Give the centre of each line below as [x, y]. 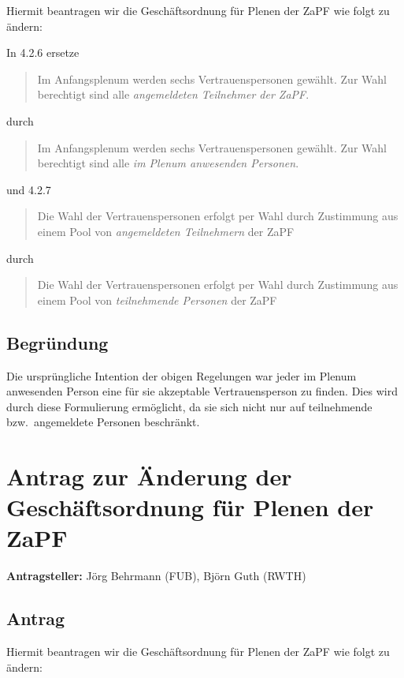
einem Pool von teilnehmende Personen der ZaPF [157, 300]
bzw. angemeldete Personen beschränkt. [103, 422]
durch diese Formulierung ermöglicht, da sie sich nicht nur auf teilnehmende [189, 406]
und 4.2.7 [29, 189]
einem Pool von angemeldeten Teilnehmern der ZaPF [166, 231]
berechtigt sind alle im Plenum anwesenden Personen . [168, 163]
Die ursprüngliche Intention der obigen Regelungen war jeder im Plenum [182, 375]
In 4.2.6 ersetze [43, 52]
